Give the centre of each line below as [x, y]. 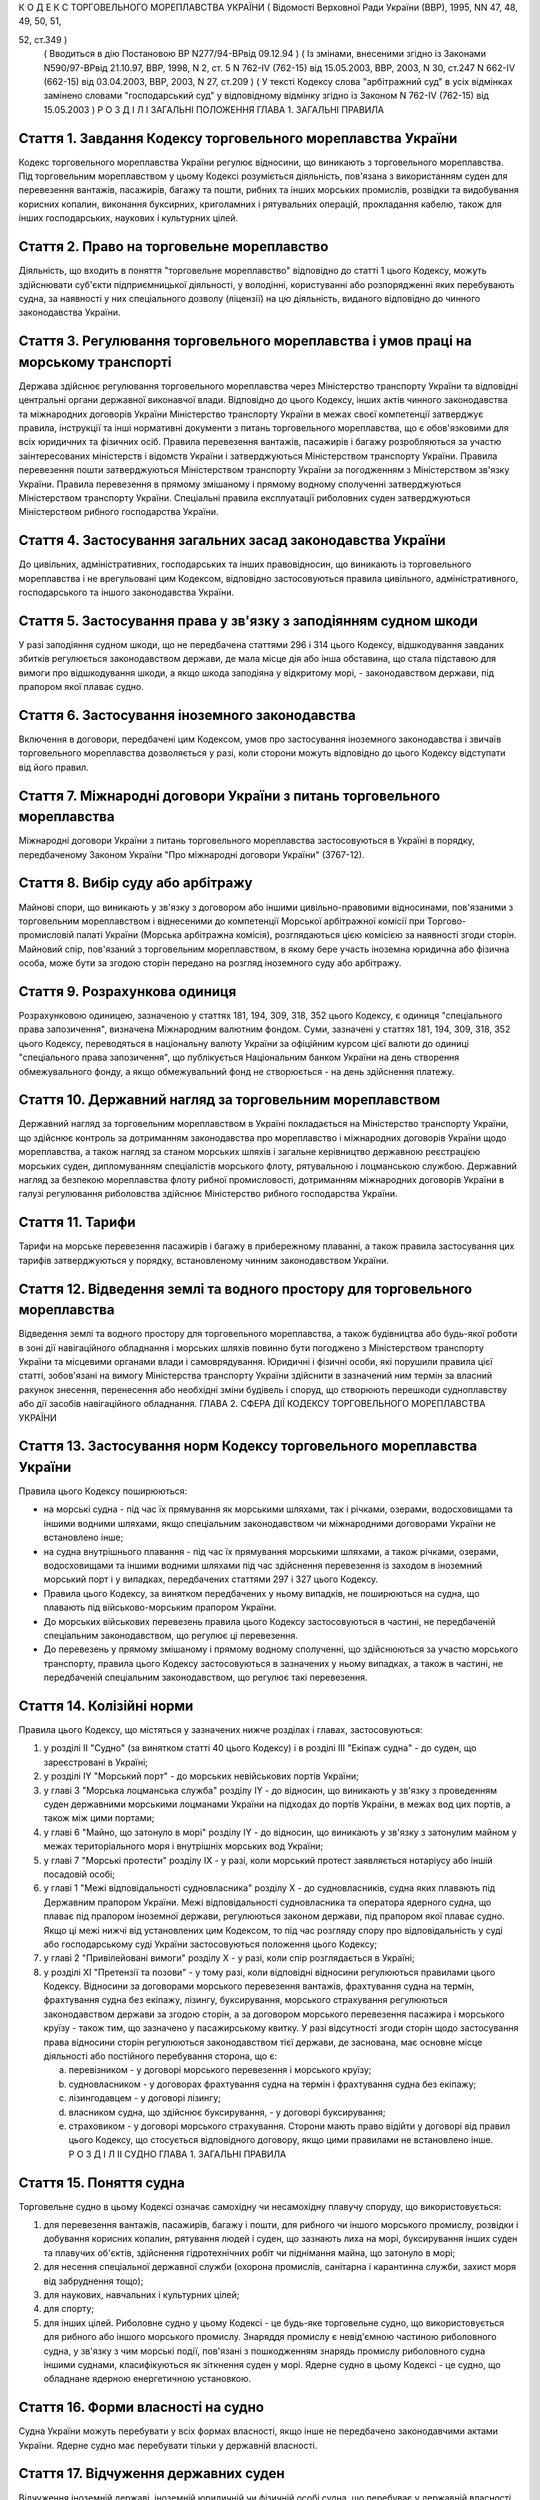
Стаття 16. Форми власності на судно [141, 2407]
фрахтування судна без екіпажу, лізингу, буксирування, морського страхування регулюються [246, 2000]
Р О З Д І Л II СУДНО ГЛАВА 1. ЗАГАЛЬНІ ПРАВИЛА [177, 2154]
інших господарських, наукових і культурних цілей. [128, 218]
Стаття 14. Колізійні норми [106, 1705]
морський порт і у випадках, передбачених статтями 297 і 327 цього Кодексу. [211, 1579]
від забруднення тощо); [93, 2281]
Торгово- [446, 921]
